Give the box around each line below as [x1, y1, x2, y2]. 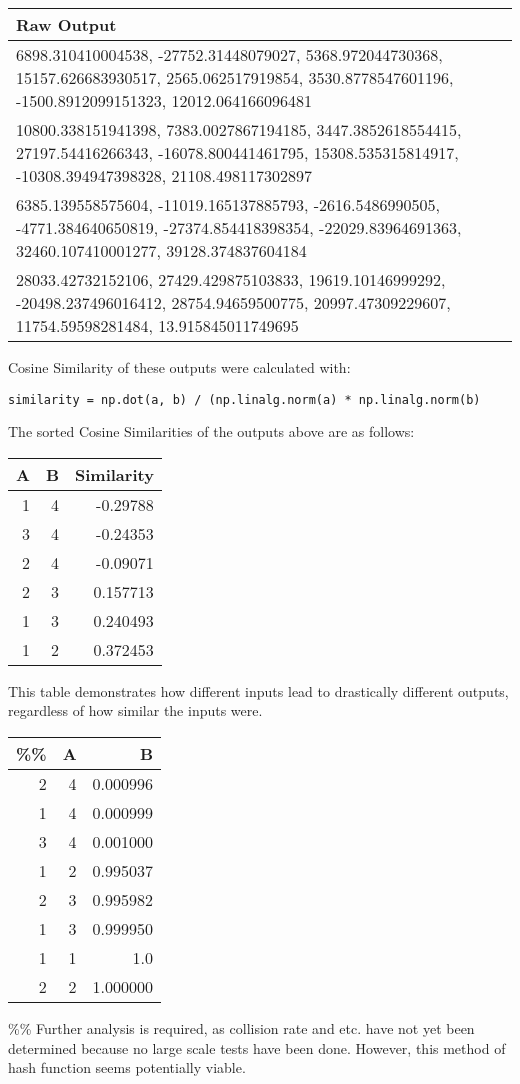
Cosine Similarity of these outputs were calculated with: [8, 357, 351, 377]
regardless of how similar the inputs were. [8, 700, 263, 721]
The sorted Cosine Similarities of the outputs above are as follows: [8, 421, 415, 442]
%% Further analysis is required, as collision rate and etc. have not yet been [8, 1018, 475, 1039]
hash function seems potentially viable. [8, 1057, 246, 1078]
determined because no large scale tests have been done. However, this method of [8, 1037, 506, 1058]
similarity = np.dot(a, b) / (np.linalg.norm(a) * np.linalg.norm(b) [8, 392, 481, 407]
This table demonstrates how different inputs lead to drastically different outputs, [8, 680, 509, 701]
